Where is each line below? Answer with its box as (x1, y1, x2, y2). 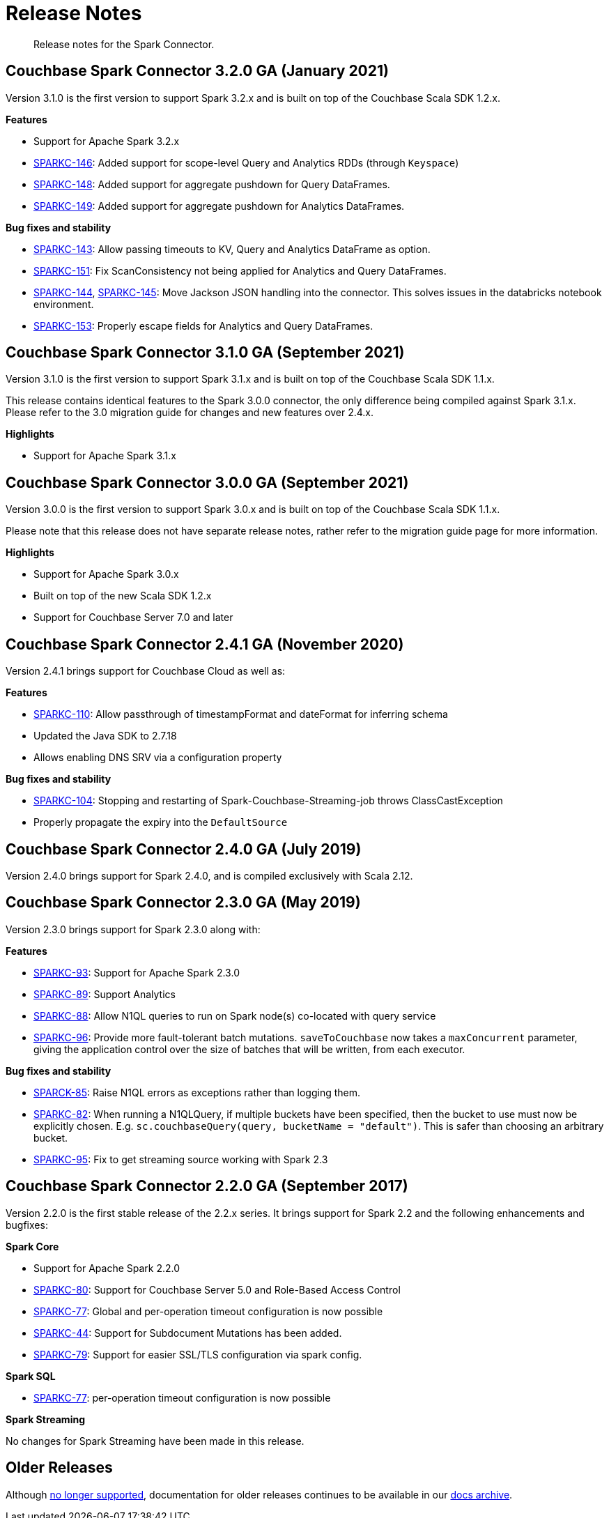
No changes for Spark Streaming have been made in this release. (6, 1434, 304, 1447)
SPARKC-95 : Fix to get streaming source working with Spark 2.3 (33, 1153, 328, 1165)
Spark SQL (6, 1370, 56, 1382)
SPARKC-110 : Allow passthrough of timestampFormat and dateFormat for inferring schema (33, 708, 448, 721)
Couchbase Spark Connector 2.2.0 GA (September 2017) (6, 1177, 408, 1195)
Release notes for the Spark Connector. (33, 38, 215, 50)
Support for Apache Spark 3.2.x (33, 135, 180, 147)
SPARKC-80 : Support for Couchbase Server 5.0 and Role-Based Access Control (33, 1283, 401, 1296)
